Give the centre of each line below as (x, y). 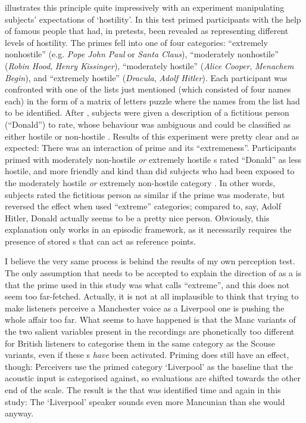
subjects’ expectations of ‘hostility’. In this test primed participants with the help (153, 19)
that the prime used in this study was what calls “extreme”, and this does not (147, 284)
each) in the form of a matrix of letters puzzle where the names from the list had (152, 101)
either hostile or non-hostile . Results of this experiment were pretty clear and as (152, 136)
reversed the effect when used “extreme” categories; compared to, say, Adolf (143, 206)
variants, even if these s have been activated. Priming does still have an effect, (147, 355)
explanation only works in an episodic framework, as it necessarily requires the (148, 229)
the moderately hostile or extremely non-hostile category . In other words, (140, 182)
